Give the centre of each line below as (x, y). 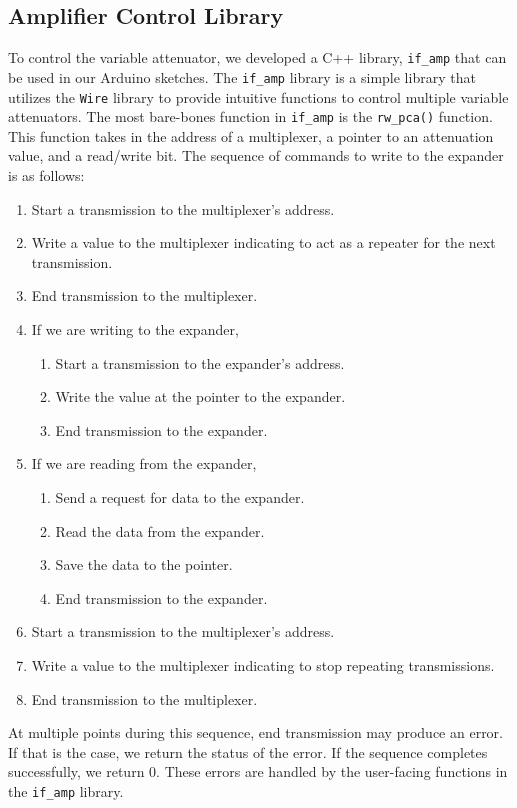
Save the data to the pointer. (144, 564)
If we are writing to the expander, (135, 328)
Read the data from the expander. (160, 530)
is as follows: (46, 175)
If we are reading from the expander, (144, 463)
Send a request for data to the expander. (180, 496)
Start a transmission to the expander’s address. (200, 362)
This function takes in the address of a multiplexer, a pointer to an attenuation (251, 135)
